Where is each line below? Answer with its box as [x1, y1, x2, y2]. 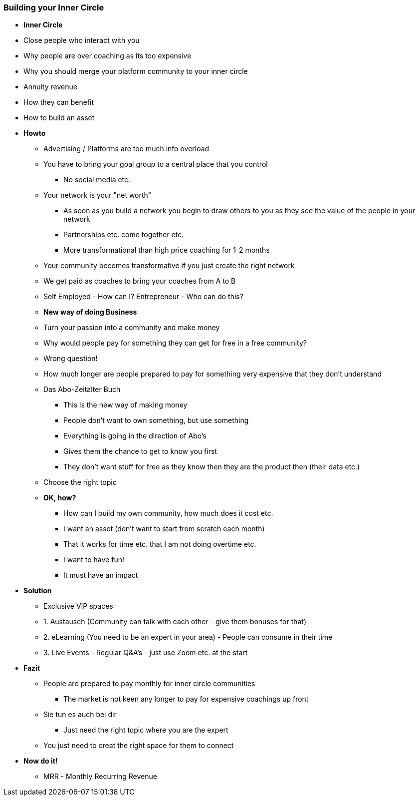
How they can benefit [23, 98, 94, 107]
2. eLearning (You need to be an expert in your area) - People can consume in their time [43, 633, 333, 642]
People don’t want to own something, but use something [63, 416, 249, 425]
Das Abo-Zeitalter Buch [43, 385, 121, 394]
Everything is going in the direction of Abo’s [63, 431, 207, 440]
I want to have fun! [63, 555, 124, 564]
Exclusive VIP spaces [43, 602, 113, 611]
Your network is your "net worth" [43, 191, 152, 200]
